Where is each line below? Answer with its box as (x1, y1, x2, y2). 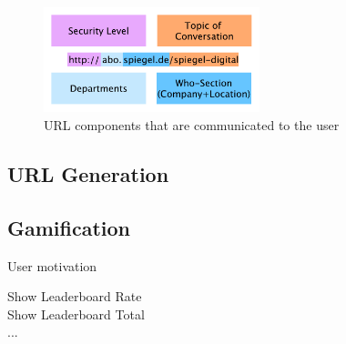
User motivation (7, 256, 97, 275)
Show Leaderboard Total (7, 304, 145, 323)
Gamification (7, 213, 131, 241)
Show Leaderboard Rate (7, 287, 142, 306)
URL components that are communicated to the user (44, 116, 340, 135)
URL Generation (7, 160, 169, 188)
